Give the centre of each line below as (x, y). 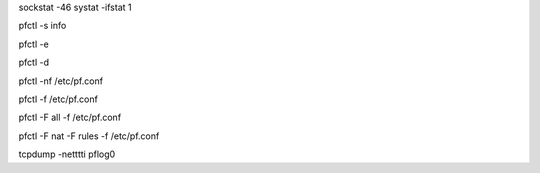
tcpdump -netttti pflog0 (67, 154)
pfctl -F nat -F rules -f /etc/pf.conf (89, 136)
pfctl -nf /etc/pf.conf (61, 81)
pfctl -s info (42, 26)
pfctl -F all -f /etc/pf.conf (70, 117)
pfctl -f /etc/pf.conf (58, 99)
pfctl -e (33, 44)
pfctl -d (34, 62)
